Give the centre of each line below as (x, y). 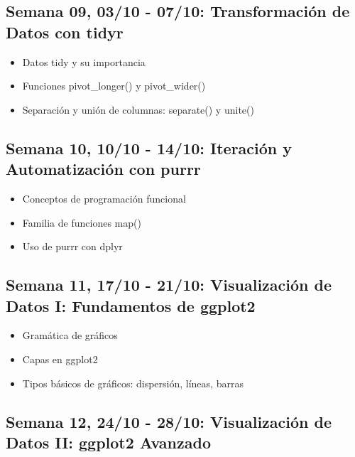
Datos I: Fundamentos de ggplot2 (131, 305)
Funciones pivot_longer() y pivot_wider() (114, 86)
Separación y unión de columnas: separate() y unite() (138, 109)
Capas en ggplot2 (60, 359)
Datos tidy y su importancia (84, 61)
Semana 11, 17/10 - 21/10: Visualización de (169, 285)
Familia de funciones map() (82, 222)
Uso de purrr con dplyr (72, 246)
